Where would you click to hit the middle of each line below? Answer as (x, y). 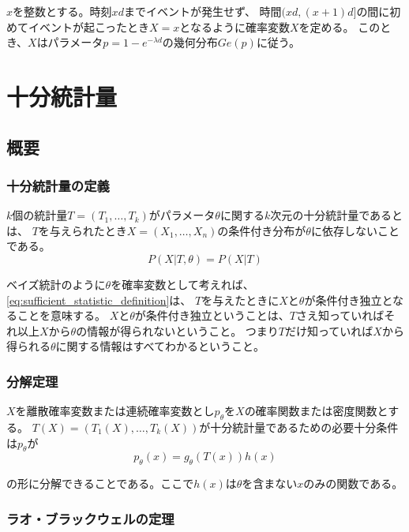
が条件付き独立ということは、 (212, 315)
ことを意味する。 (61, 315)
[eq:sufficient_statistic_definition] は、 (99, 300)
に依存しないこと (355, 230)
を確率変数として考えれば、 (182, 284)
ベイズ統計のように (56, 284)
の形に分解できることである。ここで (100, 483)
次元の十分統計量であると (337, 215)
